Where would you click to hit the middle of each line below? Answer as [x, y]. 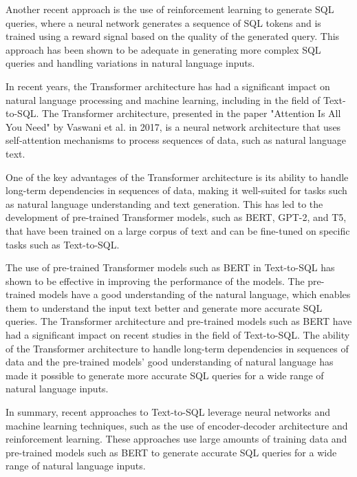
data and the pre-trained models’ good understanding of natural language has [170, 362]
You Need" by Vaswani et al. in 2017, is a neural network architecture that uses [173, 126]
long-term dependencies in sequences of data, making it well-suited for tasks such [176, 190]
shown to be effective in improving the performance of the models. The [155, 280]
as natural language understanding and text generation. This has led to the [164, 203]
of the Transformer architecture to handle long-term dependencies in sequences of [177, 348]
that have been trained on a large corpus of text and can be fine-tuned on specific [178, 230]
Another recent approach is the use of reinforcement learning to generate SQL [170, 9]
